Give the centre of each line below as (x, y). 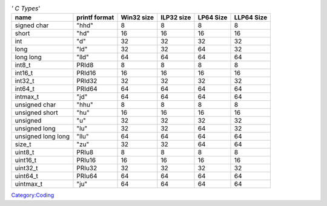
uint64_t (27, 176)
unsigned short (36, 113)
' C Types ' (26, 8)
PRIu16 (86, 160)
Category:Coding (33, 195)
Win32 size (137, 18)
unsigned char (35, 105)
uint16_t (25, 160)
